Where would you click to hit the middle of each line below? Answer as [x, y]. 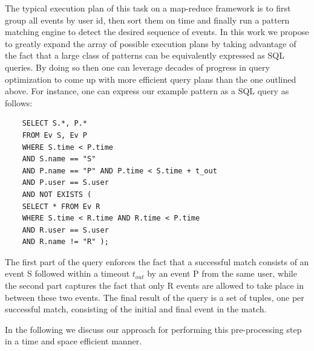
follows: [19, 102]
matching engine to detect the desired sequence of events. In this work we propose [157, 32]
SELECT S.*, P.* [55, 124]
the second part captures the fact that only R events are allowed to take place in [154, 285]
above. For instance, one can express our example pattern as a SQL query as [147, 91]
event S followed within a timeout [67, 273]
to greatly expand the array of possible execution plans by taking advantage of [151, 43]
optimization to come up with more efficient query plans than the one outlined [151, 79]
